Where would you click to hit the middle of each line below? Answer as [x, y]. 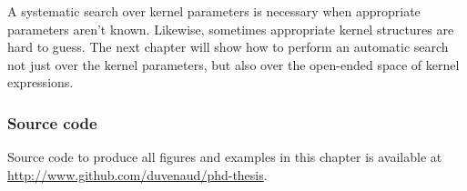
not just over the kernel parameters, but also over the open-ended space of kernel [233, 64]
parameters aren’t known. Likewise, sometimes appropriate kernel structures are [231, 29]
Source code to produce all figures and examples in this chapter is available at [225, 157]
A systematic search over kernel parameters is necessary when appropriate [214, 11]
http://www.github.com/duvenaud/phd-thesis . [137, 174]
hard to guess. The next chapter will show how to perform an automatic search [228, 47]
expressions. [41, 82]
